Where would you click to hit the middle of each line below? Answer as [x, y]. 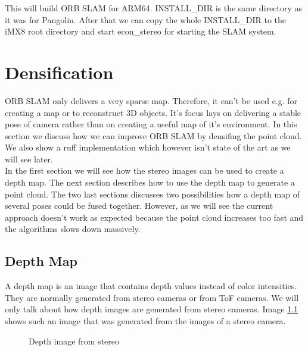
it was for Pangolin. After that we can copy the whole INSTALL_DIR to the [146, 19]
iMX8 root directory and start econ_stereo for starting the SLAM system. [141, 31]
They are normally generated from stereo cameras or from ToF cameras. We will [152, 297]
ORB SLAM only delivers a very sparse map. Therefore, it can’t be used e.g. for [151, 100]
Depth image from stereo [74, 341]
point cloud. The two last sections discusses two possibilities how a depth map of [152, 194]
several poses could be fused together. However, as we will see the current [139, 206]
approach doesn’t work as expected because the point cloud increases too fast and [154, 217]
